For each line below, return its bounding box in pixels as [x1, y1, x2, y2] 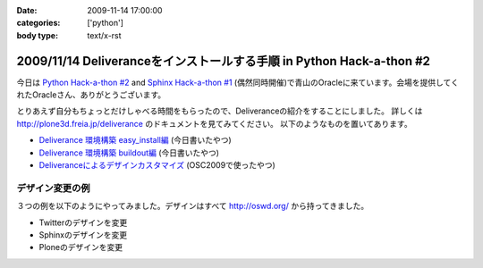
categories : [16, 18, 61, 29]
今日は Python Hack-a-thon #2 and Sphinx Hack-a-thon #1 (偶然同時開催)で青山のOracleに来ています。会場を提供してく [16, 77, 460, 88]
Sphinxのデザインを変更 [38, 229, 128, 240]
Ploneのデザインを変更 [38, 242, 123, 253]
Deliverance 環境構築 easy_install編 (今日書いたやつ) [38, 135, 232, 146]
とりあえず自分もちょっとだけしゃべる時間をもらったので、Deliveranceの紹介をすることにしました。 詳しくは [16, 105, 423, 116]
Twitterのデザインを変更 [38, 217, 128, 228]
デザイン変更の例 [16, 181, 90, 194]
